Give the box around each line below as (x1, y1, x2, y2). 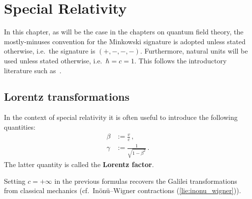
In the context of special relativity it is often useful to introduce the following (4, 112, 238, 122)
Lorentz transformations (4, 89, 129, 104)
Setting (4, 175, 26, 186)
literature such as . (4, 65, 62, 75)
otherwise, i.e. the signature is (4, 46, 95, 56)
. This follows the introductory (134, 55, 227, 65)
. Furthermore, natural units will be (140, 46, 248, 56)
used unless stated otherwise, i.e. (4, 55, 102, 65)
